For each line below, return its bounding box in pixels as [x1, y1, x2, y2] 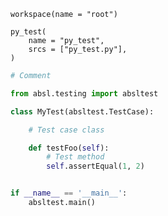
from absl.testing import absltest [10, 88, 159, 99]
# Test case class [28, 125, 105, 135]
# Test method [46, 152, 105, 162]
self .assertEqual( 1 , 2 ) [46, 161, 145, 172]
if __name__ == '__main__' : [10, 188, 128, 199]
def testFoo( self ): [28, 143, 110, 153]
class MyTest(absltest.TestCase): [10, 106, 155, 117]
